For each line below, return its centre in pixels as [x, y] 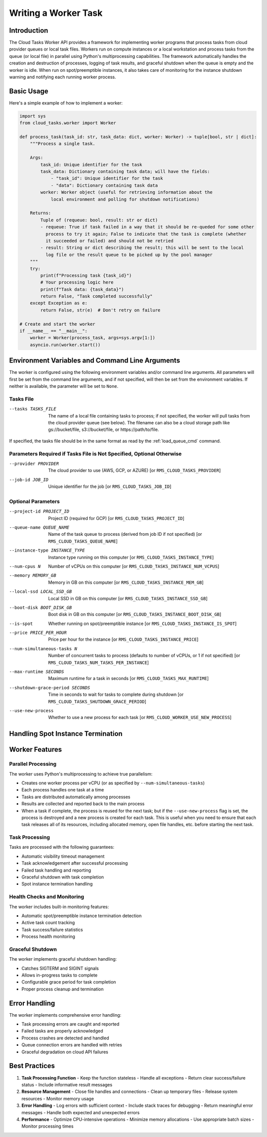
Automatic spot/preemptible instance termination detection [82, 916]
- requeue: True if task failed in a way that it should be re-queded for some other [147, 227]
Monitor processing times [47, 1126]
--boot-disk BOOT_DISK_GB [41, 607]
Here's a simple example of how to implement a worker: [66, 103]
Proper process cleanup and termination [63, 989]
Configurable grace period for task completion [69, 982]
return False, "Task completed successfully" [96, 296]
